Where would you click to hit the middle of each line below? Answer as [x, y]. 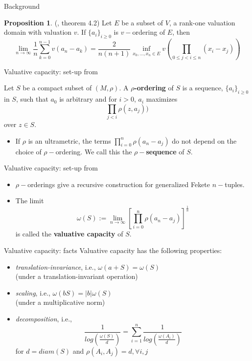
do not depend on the [204, 140]
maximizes [162, 99]
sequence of [165, 151]
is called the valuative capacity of [69, 234]
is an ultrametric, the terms [69, 140]
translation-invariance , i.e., [56, 266]
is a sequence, [203, 88]
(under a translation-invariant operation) [77, 276]
